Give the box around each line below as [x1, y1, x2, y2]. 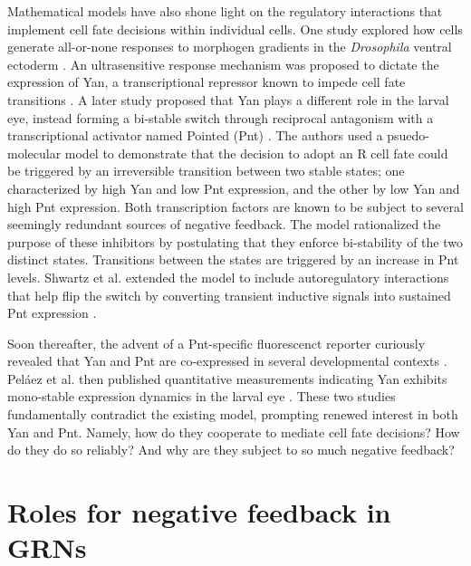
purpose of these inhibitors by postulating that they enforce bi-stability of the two [7, 232, 463, 251]
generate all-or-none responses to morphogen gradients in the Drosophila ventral [7, 37, 452, 56]
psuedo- [387, 126, 429, 145]
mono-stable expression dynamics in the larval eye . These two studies [7, 387, 396, 406]
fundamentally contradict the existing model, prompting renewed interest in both [7, 405, 458, 424]
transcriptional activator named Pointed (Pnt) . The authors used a [7, 126, 383, 145]
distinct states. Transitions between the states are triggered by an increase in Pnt [7, 250, 459, 269]
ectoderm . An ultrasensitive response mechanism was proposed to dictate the [7, 54, 439, 73]
